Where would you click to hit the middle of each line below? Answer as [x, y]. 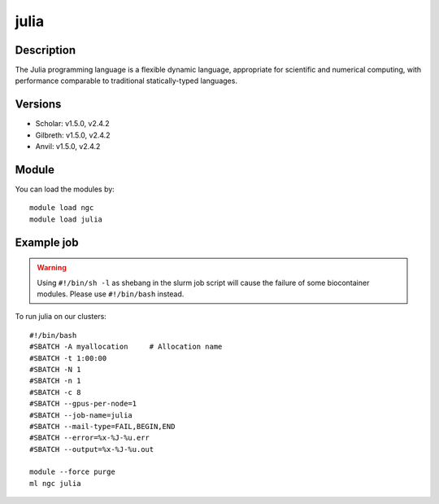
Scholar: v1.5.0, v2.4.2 [72, 124]
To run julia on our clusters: [61, 317]
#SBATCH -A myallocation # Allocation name [126, 347]
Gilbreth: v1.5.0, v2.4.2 [73, 135]
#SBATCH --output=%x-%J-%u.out [92, 449]
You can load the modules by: [65, 189]
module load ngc [62, 208]
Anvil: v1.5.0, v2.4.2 [68, 147]
